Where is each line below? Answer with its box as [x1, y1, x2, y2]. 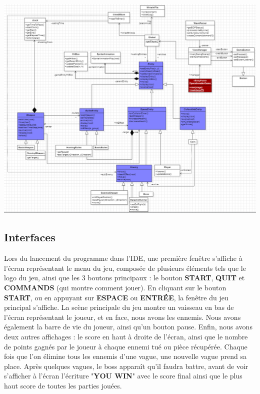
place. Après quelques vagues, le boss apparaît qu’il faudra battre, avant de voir [4, 360, 248, 371]
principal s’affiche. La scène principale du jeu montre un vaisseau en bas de [4, 302, 234, 312]
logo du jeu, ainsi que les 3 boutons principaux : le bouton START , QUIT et [4, 272, 245, 283]
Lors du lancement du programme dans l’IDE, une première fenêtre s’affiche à [4, 253, 242, 263]
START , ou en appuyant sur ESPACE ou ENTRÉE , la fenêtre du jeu [4, 292, 228, 302]
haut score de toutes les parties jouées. [4, 380, 122, 390]
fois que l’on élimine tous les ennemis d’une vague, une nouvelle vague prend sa [4, 351, 246, 361]
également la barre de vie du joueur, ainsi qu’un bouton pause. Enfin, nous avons [4, 321, 252, 332]
